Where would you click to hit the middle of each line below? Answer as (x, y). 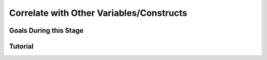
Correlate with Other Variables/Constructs (98, 13)
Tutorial (22, 46)
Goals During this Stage (46, 30)
